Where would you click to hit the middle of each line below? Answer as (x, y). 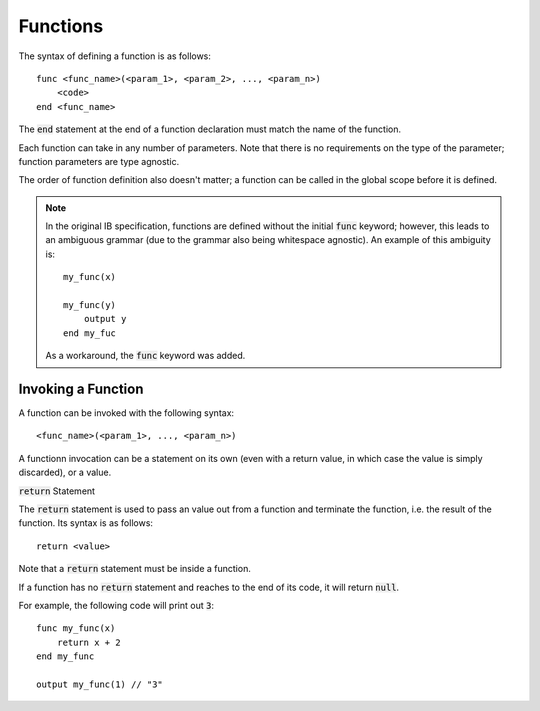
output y (105, 319)
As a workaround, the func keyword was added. (145, 356)
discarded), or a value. (65, 472)
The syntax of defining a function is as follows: (115, 56)
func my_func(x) (76, 628)
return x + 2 (88, 642)
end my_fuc (90, 333)
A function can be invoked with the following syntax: (126, 413)
